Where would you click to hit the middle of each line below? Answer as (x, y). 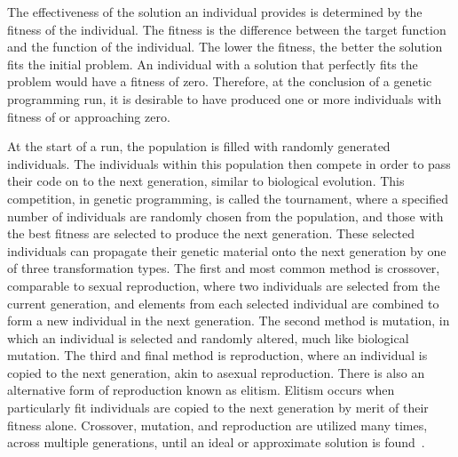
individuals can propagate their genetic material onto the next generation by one (227, 250)
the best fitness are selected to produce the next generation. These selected (211, 233)
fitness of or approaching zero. (89, 116)
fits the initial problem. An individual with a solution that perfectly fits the (213, 64)
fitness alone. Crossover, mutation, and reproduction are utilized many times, (217, 425)
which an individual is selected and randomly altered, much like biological (208, 337)
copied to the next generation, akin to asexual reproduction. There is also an (216, 372)
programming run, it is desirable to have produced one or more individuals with (225, 98)
